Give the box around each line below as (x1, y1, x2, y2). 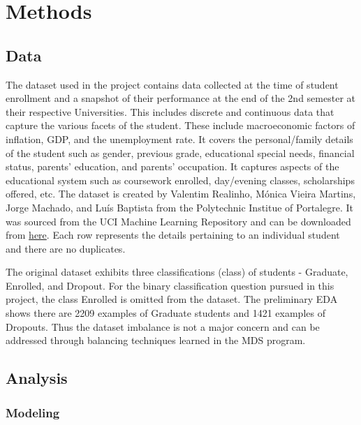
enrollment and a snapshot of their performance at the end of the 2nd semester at (6, 91, 355, 105)
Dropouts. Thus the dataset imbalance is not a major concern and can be (6, 319, 320, 334)
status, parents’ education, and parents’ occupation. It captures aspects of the (6, 159, 339, 174)
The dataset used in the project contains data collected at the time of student (6, 77, 339, 91)
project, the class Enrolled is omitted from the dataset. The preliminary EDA (6, 292, 338, 306)
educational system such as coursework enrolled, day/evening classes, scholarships (6, 172, 355, 187)
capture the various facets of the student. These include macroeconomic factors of (6, 118, 355, 133)
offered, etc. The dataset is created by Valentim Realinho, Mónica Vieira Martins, (6, 186, 356, 201)
